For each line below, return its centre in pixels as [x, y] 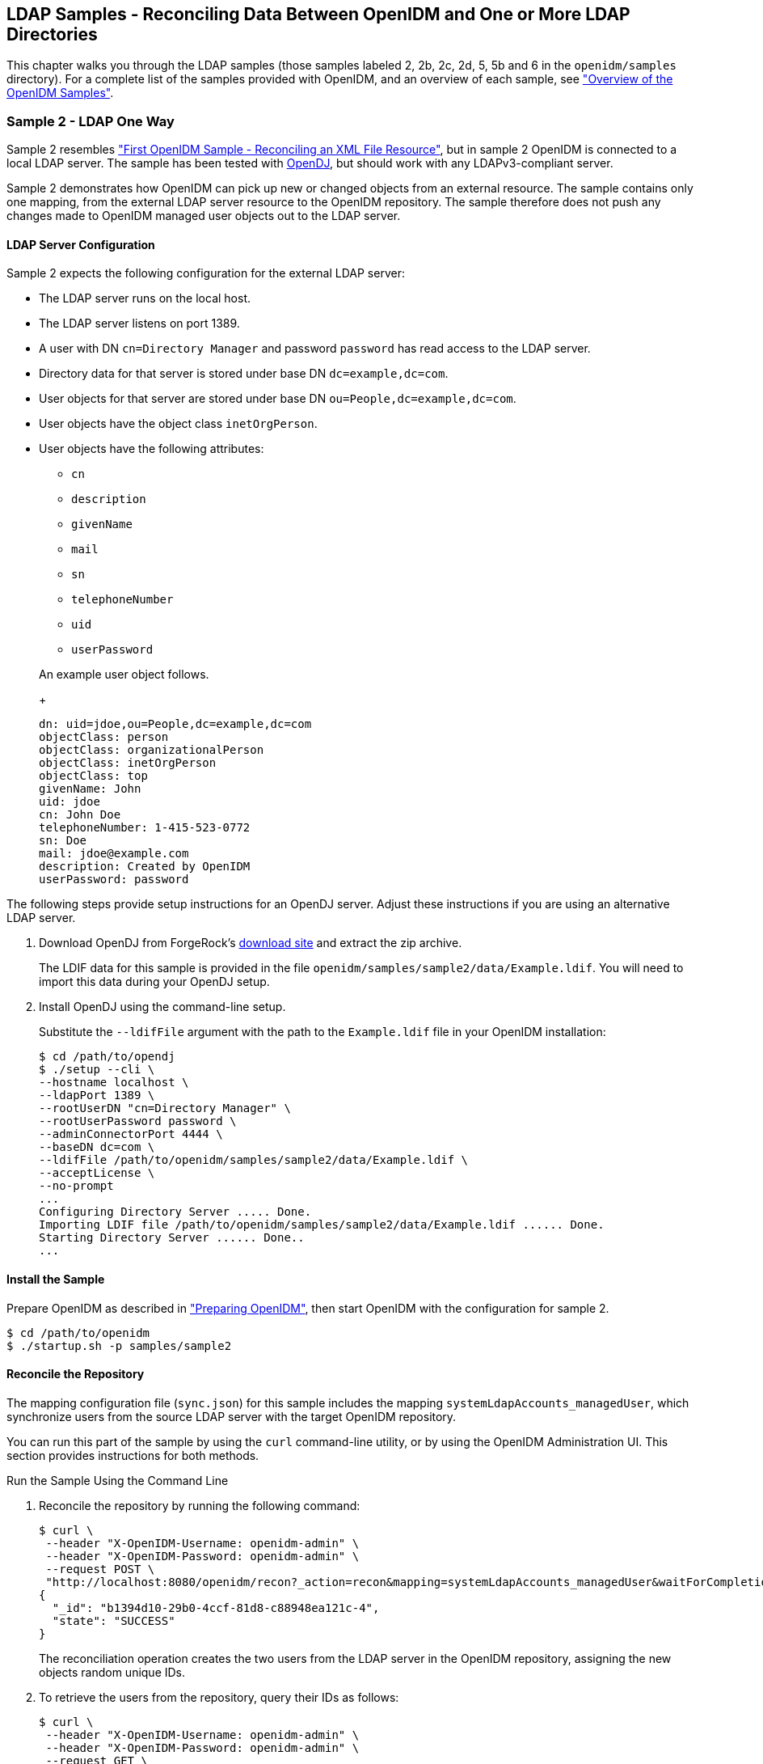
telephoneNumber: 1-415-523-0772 [145, 828]
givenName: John [90, 789]
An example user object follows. [124, 675]
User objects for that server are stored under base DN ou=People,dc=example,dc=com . [278, 399]
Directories [52, 34]
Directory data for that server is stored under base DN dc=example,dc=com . [244, 374]
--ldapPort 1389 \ [97, 1096]
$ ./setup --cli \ [97, 1070]
